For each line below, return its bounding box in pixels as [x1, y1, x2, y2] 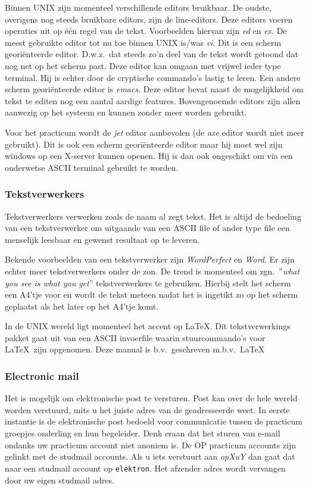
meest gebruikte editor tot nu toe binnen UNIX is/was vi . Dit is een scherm [5, 36, 282, 48]
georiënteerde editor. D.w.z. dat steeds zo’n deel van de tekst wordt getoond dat [5, 48, 298, 60]
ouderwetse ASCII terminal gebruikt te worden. [5, 161, 179, 173]
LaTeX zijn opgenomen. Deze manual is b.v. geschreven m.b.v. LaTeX [5, 343, 265, 355]
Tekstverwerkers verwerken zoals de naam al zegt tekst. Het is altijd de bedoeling [5, 210, 301, 222]
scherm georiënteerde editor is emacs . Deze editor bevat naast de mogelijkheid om [5, 83, 304, 95]
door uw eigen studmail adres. [5, 473, 114, 486]
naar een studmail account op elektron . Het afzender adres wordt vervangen [5, 461, 286, 474]
